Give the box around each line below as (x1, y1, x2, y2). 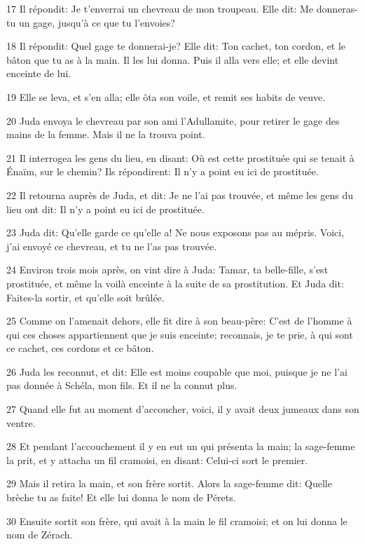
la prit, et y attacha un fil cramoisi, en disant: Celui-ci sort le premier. (6, 452, 308, 467)
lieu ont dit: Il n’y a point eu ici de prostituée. (6, 201, 205, 216)
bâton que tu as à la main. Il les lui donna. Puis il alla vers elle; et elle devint (6, 52, 339, 67)
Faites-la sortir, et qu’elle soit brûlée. (6, 290, 165, 304)
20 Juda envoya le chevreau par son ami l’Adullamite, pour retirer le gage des (6, 113, 340, 128)
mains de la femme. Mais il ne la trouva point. (6, 127, 205, 142)
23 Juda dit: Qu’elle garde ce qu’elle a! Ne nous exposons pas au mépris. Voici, (6, 225, 345, 240)
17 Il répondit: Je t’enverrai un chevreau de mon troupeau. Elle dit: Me (6, 1, 314, 15)
